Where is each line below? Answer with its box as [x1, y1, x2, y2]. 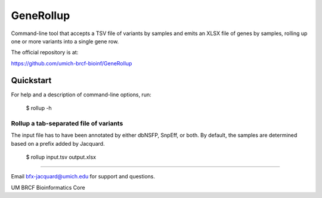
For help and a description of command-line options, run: [11, 91, 151, 98]
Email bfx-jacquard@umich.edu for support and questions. [11, 173, 155, 180]
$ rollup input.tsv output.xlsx [26, 153, 97, 161]
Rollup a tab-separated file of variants [11, 119, 123, 127]
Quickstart [11, 75, 52, 86]
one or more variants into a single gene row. [11, 37, 119, 45]
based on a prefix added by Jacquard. [11, 140, 105, 147]
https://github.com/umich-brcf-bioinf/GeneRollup [11, 59, 132, 67]
